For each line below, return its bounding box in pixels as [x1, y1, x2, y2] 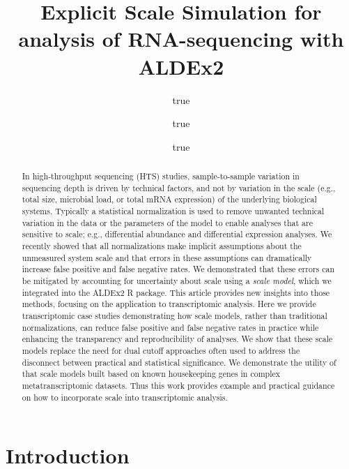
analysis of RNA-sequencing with [18, 24, 344, 53]
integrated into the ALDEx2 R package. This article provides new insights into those [22, 286, 330, 298]
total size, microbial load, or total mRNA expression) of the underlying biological [22, 193, 317, 205]
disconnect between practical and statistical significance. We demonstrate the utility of [22, 356, 336, 368]
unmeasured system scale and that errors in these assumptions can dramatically [22, 251, 312, 263]
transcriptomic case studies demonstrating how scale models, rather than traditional [22, 309, 327, 321]
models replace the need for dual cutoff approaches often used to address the [22, 344, 300, 356]
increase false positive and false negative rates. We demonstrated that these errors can [22, 263, 335, 275]
